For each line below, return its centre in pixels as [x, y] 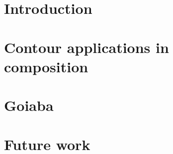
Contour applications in [86, 47]
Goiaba [29, 105]
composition [46, 66]
